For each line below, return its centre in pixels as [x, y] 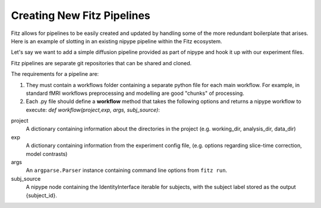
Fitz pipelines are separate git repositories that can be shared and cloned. [101, 63]
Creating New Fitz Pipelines [81, 15]
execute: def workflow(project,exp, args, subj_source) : [93, 110]
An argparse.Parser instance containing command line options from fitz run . [127, 170]
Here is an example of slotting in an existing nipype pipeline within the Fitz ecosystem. [117, 41]
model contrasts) [47, 153]
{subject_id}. [42, 195]
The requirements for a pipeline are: [55, 74]
